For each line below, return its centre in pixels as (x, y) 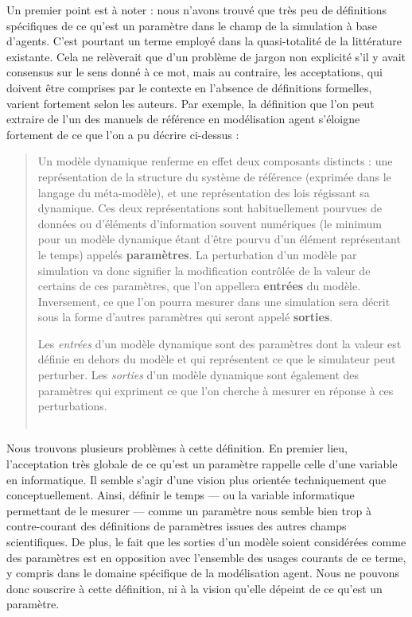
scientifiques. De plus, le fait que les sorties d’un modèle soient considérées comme (206, 541)
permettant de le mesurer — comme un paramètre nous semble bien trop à (189, 510)
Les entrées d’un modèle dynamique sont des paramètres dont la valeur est (220, 343)
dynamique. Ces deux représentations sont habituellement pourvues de (210, 208)
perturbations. (72, 406)
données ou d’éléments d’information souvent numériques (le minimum (210, 223)
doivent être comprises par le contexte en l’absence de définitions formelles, (189, 87)
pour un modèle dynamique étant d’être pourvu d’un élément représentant (219, 239)
